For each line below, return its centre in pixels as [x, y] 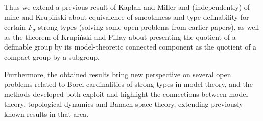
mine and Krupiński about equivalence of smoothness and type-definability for [127, 17]
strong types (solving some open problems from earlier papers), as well [149, 27]
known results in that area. [46, 114]
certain [15, 27]
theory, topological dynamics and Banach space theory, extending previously [124, 104]
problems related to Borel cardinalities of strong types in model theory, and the [128, 84]
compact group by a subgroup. [52, 56]
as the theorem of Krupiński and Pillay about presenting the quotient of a [120, 37]
